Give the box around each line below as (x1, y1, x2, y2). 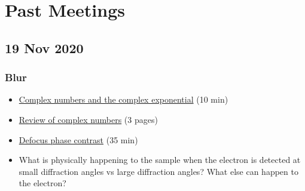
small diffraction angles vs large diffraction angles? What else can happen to (19, 165, 298, 177)
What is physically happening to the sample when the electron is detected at (19, 153, 301, 166)
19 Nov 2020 (5, 38, 84, 57)
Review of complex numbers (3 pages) (19, 113, 158, 125)
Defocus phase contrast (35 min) (19, 133, 138, 146)
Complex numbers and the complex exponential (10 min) (19, 93, 228, 106)
